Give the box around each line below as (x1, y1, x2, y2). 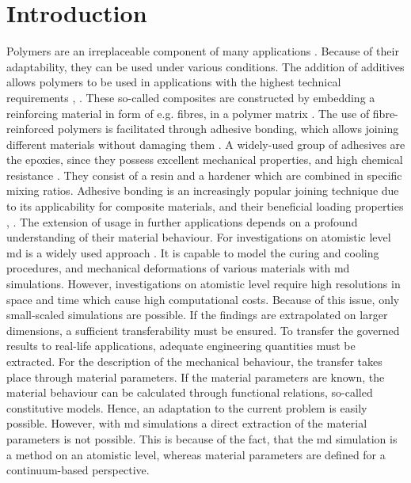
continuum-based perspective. (6, 462, 150, 478)
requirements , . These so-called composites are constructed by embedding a (6, 89, 375, 105)
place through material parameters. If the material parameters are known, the (6, 368, 385, 385)
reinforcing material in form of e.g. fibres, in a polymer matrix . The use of (6, 105, 370, 121)
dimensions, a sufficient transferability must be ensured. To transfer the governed (6, 321, 400, 338)
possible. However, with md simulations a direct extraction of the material (6, 415, 367, 432)
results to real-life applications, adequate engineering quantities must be (6, 337, 356, 354)
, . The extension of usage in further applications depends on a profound (6, 213, 358, 230)
